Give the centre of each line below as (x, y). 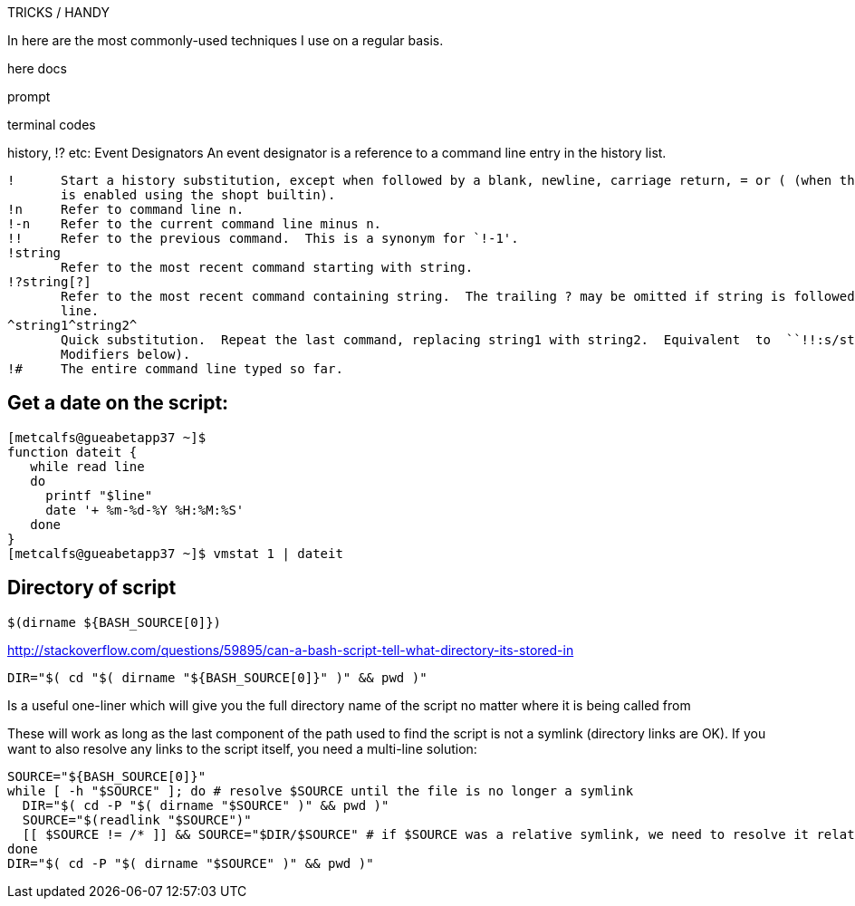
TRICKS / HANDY (58, 12)
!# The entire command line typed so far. (175, 369)
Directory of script (92, 588)
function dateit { (72, 452)
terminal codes (52, 125)
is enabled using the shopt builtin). (198, 195)
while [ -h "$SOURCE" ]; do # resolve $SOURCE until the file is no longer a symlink (321, 790)
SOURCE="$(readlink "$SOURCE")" (137, 819)
